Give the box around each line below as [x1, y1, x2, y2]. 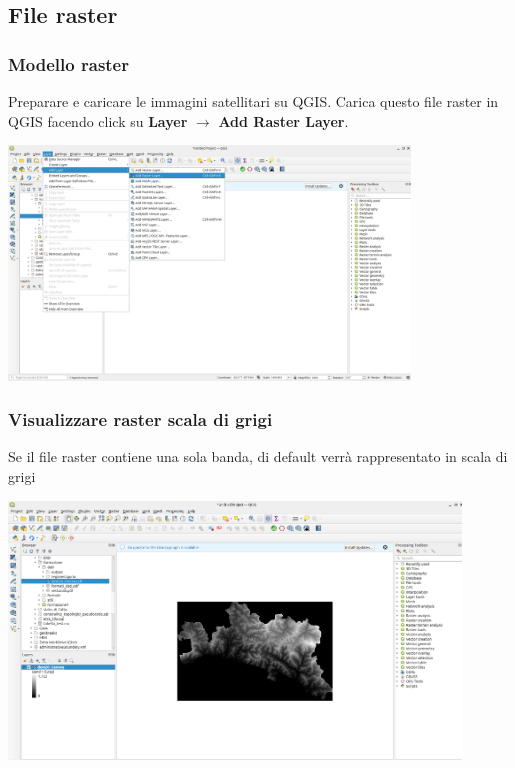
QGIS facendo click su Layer [8, 110, 188, 131]
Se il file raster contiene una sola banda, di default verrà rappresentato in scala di [8, 446, 508, 467]
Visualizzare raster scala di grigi [8, 407, 273, 432]
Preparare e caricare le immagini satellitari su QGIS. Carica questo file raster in [8, 91, 499, 111]
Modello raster [8, 51, 129, 76]
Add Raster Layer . [218, 110, 349, 131]
